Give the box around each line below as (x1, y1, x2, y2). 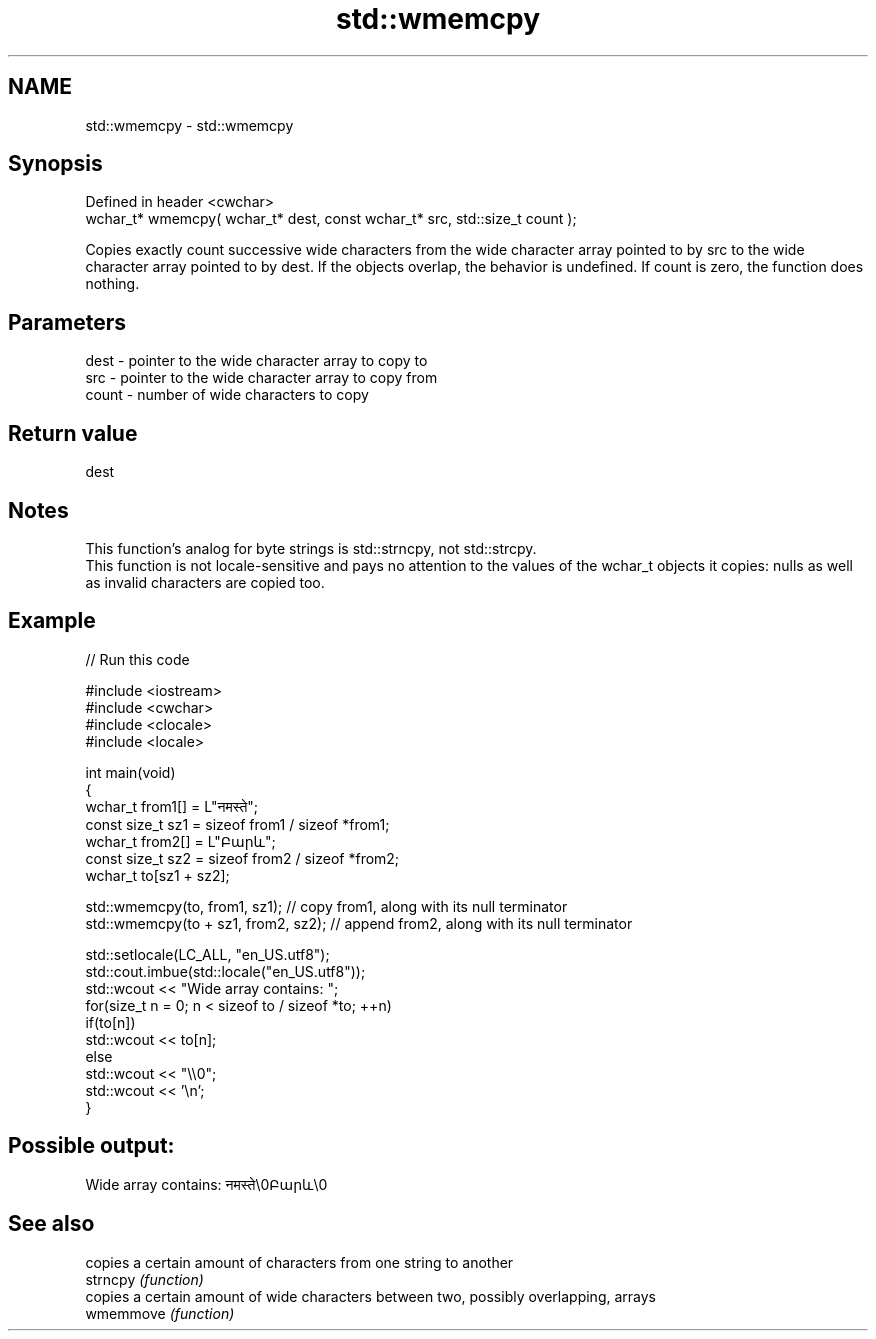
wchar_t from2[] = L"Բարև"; (85, 832, 276, 850)
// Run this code (85, 650, 190, 668)
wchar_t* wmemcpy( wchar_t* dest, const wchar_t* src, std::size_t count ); (85, 210, 577, 228)
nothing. (85, 275, 140, 293)
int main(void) (85, 763, 176, 781)
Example (8, 608, 96, 634)
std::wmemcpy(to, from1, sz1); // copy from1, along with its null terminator (85, 897, 568, 915)
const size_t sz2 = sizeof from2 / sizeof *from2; (85, 849, 400, 867)
